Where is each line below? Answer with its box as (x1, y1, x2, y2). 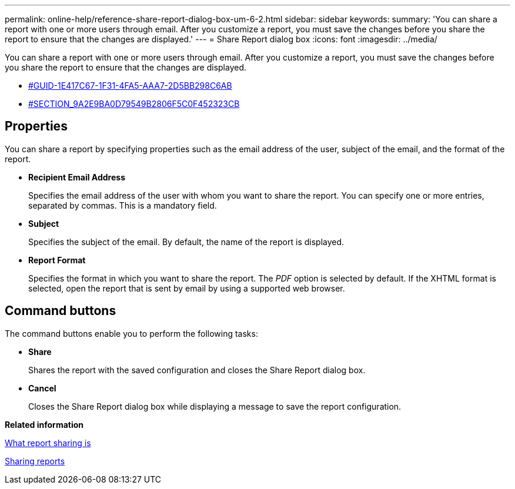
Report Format (28, 254, 86, 265)
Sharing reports (5, 455, 65, 466)
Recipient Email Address (28, 172, 125, 182)
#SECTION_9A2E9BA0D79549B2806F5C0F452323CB (28, 99, 240, 109)
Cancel (28, 383, 56, 393)
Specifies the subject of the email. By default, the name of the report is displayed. (28, 236, 345, 247)
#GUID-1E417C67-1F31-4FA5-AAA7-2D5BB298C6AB (28, 81, 232, 91)
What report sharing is (5, 437, 91, 448)
